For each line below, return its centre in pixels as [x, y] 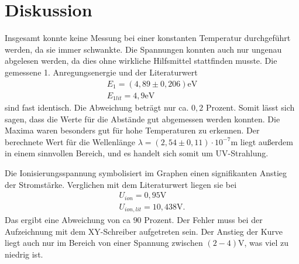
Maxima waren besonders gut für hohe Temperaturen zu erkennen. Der [132, 130]
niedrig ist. [24, 254]
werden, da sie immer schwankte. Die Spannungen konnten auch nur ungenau [143, 49]
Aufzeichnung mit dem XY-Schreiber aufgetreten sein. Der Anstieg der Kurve [144, 231]
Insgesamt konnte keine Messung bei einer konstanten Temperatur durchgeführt [148, 38]
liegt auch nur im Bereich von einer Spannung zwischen [104, 243]
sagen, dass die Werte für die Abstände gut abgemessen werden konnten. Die [142, 119]
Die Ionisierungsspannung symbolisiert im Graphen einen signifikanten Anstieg [146, 172]
